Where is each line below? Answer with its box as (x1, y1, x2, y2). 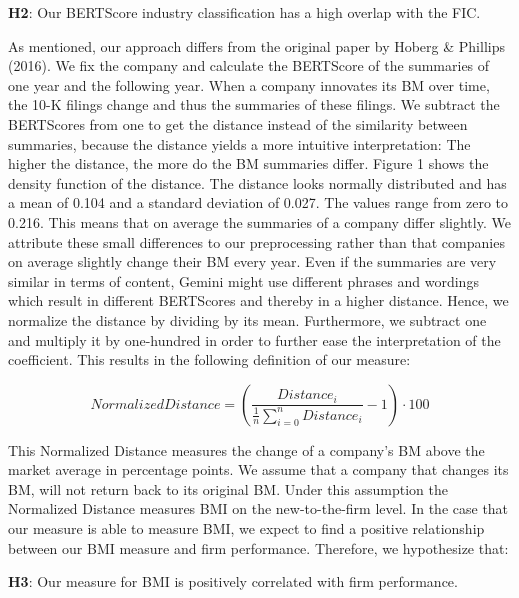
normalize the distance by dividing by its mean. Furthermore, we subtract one (8, 309, 487, 330)
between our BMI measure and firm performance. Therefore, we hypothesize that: (8, 537, 509, 558)
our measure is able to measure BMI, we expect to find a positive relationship (8, 518, 485, 539)
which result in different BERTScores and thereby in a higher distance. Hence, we (8, 290, 509, 311)
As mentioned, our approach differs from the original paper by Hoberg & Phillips (8, 35, 505, 56)
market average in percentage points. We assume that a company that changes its (8, 459, 509, 480)
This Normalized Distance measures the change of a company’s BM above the (8, 439, 485, 460)
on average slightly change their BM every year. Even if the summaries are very (8, 251, 497, 272)
